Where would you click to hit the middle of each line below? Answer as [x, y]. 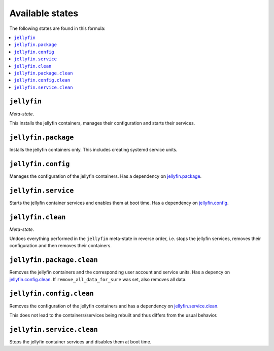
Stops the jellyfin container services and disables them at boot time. [80, 341]
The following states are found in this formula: [57, 28]
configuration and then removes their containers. [60, 246]
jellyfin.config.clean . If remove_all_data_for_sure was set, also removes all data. [98, 279]
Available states [44, 13]
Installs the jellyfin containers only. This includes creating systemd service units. [93, 149]
